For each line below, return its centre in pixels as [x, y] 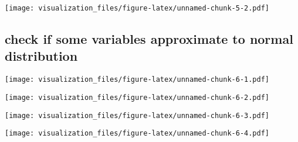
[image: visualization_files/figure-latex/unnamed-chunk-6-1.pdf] [137, 80]
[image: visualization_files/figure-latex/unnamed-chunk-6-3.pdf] [137, 115]
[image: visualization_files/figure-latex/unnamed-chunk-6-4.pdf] [137, 134]
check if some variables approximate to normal [149, 39]
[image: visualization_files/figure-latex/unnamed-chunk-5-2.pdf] [137, 8]
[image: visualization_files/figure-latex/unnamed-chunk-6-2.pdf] [137, 97]
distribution [41, 56]
